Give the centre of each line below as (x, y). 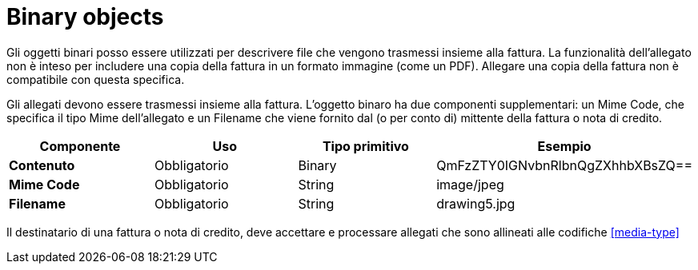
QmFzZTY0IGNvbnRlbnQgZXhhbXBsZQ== (564, 165)
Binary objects (85, 17)
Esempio (564, 146)
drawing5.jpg (476, 203)
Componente (80, 146)
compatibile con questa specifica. (96, 79)
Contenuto (42, 165)
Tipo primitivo (365, 146)
